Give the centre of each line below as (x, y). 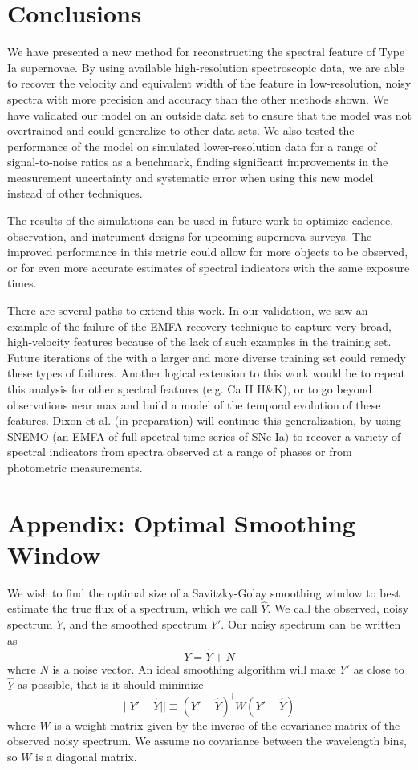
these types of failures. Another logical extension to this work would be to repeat (206, 373)
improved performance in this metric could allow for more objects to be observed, (208, 252)
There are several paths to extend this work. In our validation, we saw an (188, 310)
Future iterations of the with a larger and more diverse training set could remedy (207, 357)
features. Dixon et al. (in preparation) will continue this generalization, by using (205, 420)
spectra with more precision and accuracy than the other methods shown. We (198, 98)
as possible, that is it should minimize (110, 684)
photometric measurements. (75, 467)
